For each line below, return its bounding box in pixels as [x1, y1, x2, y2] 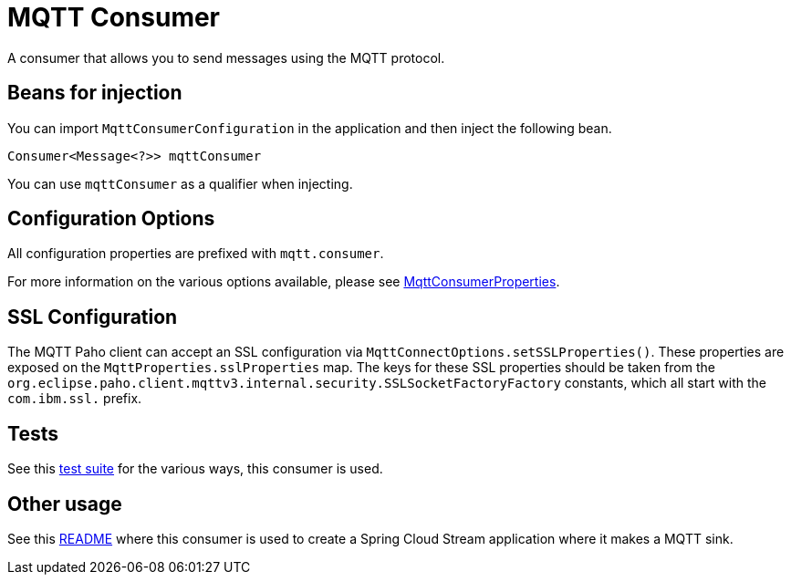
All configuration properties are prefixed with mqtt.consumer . [7, 245, 384, 262]
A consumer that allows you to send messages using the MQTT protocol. [7, 49, 445, 66]
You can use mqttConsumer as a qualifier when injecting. [7, 175, 353, 192]
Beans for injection [7, 81, 182, 105]
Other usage [7, 492, 122, 515]
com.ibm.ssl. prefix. [7, 390, 142, 407]
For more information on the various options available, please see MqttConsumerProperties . [7, 274, 560, 290]
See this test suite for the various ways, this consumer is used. [7, 461, 383, 477]
